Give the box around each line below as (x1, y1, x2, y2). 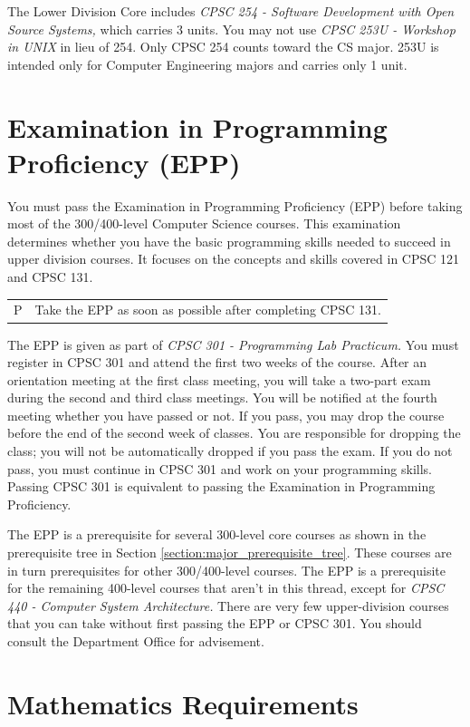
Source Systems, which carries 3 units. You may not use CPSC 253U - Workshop (7, 19, 456, 38)
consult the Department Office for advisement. (7, 632, 264, 650)
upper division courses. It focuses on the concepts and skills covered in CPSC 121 (7, 249, 460, 268)
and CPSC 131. (7, 267, 93, 286)
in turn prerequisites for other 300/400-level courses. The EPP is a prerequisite (7, 560, 446, 579)
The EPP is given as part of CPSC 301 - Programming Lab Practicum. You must (7, 334, 459, 354)
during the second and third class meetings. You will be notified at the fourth (7, 388, 437, 407)
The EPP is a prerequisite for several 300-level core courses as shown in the (7, 525, 427, 544)
